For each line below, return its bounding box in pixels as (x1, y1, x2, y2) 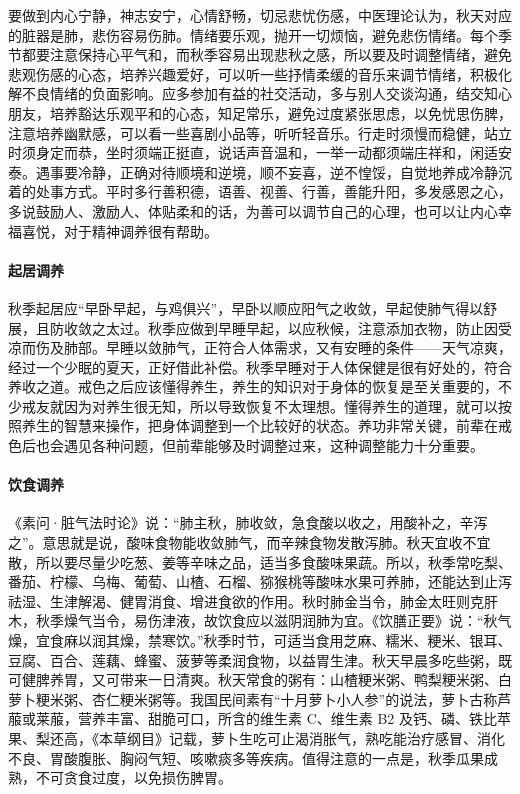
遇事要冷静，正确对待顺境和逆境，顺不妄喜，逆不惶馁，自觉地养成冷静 (35, 161, 498, 182)
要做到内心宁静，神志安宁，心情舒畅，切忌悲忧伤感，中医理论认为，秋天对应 (8, 5, 512, 25)
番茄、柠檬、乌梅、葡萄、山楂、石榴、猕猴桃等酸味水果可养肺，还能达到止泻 (8, 571, 512, 592)
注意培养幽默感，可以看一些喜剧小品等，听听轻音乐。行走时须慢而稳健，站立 (8, 122, 512, 143)
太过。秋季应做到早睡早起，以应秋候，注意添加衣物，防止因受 (105, 317, 512, 338)
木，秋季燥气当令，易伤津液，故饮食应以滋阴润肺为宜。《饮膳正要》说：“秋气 (8, 610, 512, 631)
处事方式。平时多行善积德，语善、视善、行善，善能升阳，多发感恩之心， (35, 181, 512, 202)
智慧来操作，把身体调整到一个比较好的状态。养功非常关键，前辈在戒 (63, 415, 512, 436)
